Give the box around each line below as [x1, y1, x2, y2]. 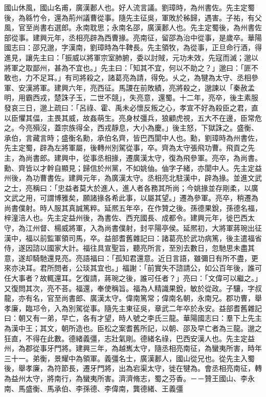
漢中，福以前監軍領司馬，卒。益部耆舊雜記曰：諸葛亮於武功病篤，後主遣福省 [4, 232, 262, 243]
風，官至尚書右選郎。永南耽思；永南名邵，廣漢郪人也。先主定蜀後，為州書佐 [4, 22, 262, 33]
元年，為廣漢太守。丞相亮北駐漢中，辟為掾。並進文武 [82, 172, 262, 183]
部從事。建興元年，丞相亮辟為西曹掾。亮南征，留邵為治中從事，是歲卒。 [4, 32, 248, 42]
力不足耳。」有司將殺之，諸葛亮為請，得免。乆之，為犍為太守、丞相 [25, 72, 251, 83]
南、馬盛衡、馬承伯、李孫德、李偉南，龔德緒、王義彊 [4, 383, 183, 393]
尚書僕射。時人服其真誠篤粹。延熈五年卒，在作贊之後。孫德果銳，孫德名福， [4, 202, 262, 213]
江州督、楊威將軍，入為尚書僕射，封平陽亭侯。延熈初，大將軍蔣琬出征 [25, 223, 262, 233]
